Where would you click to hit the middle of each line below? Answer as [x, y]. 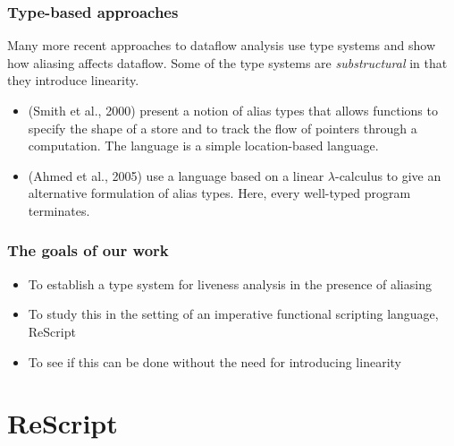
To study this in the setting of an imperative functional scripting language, [233, 314]
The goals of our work [88, 250]
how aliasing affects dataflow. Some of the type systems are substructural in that [227, 62]
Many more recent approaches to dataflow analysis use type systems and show [222, 45]
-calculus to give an [388, 175]
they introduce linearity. [73, 80]
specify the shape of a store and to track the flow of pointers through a [223, 128]
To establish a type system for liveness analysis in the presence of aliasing [230, 283]
